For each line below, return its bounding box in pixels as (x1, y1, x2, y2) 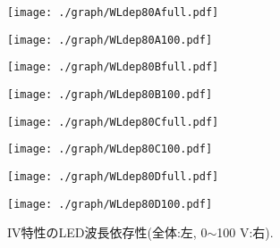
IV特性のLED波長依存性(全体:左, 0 (7, 223, 208, 242)
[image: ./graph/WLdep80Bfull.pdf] (7, 61, 219, 74)
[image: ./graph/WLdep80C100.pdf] (7, 143, 213, 156)
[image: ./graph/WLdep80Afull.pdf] (7, 6, 219, 19)
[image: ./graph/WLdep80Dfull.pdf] (7, 169, 219, 183)
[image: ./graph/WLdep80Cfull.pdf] (7, 115, 219, 128)
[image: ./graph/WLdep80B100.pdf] (7, 87, 213, 101)
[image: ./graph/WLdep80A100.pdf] (7, 33, 213, 46)
